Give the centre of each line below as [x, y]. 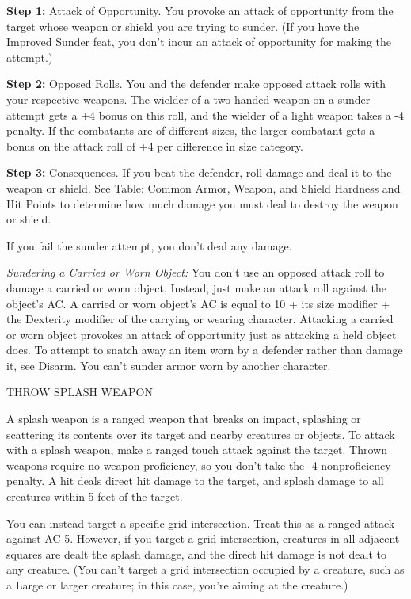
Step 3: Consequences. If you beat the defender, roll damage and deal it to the [199, 172]
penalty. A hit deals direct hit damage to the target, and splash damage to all [195, 481]
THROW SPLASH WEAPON [80, 392]
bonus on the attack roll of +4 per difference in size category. [155, 145]
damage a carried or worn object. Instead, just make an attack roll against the [196, 287]
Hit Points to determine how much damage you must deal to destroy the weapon [202, 203]
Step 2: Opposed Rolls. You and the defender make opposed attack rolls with [196, 84]
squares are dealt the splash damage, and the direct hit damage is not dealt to [196, 553]
